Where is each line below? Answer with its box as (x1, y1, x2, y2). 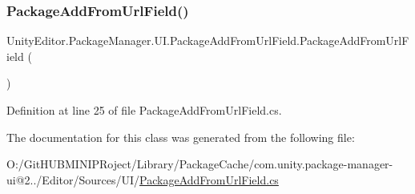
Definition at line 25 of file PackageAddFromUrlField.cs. (6, 102, 282, 118)
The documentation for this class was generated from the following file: (6, 128, 355, 145)
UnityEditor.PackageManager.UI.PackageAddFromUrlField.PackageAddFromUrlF (6, 32, 409, 49)
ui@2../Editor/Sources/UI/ (6, 171, 140, 188)
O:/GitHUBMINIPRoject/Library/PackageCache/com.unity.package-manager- (6, 156, 393, 172)
